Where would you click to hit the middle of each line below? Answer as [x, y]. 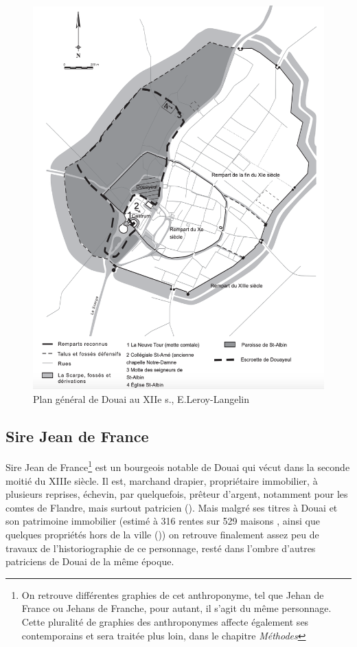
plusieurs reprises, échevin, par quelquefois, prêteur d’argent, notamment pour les [177, 494]
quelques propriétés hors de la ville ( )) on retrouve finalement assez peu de [162, 535]
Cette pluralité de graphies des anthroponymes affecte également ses [165, 622]
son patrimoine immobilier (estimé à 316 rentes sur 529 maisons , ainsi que [163, 521]
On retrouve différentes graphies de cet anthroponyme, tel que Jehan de [173, 594]
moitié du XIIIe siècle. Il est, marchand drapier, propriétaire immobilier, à [162, 480]
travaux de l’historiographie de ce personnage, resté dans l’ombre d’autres [161, 548]
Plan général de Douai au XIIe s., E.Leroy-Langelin [141, 398]
